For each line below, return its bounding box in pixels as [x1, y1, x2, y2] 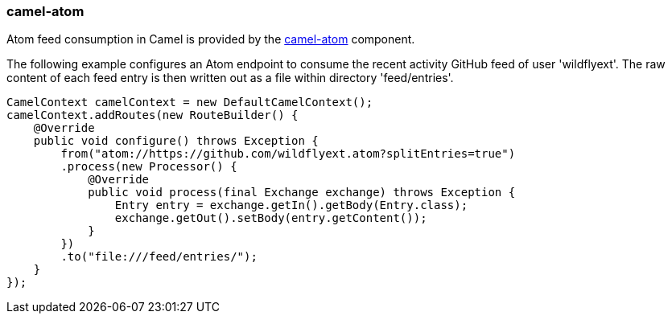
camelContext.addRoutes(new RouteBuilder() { [6, 109, 299, 122]
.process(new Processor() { [60, 160, 237, 174]
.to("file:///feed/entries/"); [60, 250, 258, 264]
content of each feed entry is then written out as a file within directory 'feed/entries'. [6, 71, 454, 85]
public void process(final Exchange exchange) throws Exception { [88, 186, 516, 199]
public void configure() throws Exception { [33, 134, 319, 148]
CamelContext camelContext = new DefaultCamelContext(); [6, 96, 373, 109]
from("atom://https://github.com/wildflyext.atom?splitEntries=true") [60, 147, 516, 161]
